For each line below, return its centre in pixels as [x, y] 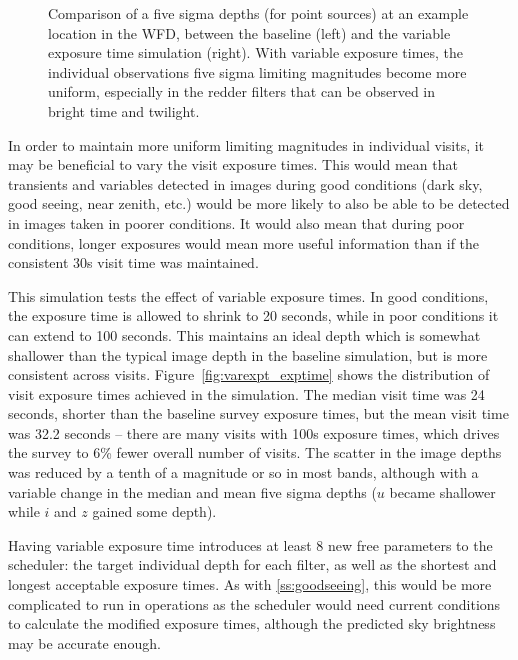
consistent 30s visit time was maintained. [133, 262]
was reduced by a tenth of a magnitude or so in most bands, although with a [243, 472]
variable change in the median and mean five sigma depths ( [192, 491]
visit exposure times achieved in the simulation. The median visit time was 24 [246, 393]
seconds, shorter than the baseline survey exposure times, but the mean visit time [258, 413]
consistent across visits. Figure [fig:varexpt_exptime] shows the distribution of [249, 374]
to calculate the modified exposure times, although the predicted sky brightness [252, 623]
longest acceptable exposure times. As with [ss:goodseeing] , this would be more [250, 584]
